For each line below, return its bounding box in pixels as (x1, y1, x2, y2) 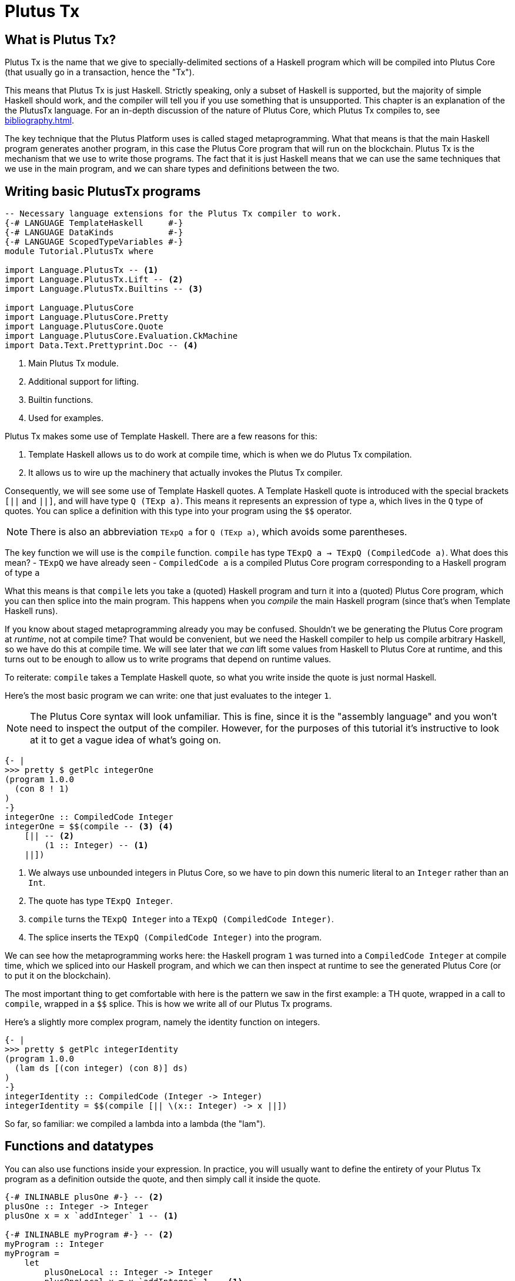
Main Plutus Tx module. (28, 358, 119, 369)
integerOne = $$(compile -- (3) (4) (5, 822, 173, 832)
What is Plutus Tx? (5, 32, 116, 47)
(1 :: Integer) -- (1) (44, 840, 149, 850)
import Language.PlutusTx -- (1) (5, 265, 159, 275)
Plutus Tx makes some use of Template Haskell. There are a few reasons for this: (5, 431, 317, 442)
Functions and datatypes (5, 1139, 154, 1154)
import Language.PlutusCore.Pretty (5, 312, 169, 322)
